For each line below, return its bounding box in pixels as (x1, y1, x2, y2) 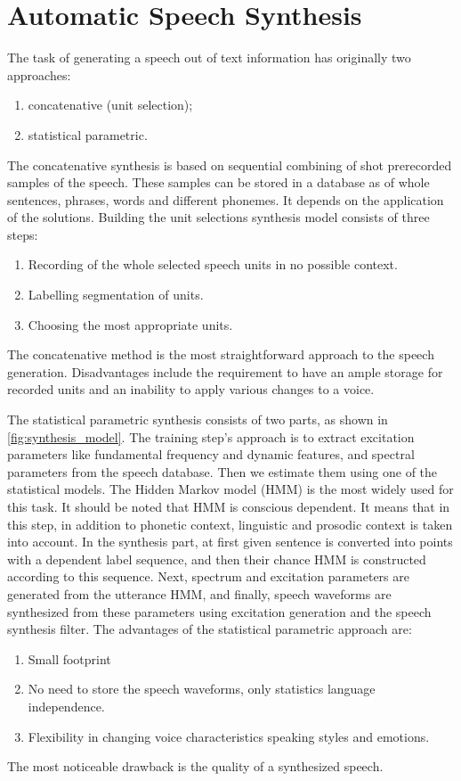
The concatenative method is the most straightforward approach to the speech (7, 345, 434, 364)
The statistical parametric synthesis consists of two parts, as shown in (7, 410, 388, 429)
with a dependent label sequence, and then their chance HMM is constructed (7, 549, 426, 568)
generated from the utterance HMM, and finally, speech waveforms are (7, 584, 392, 603)
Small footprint (28, 649, 111, 668)
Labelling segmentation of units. (28, 285, 204, 304)
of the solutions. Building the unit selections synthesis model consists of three (7, 208, 430, 226)
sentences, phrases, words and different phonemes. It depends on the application (7, 190, 444, 209)
